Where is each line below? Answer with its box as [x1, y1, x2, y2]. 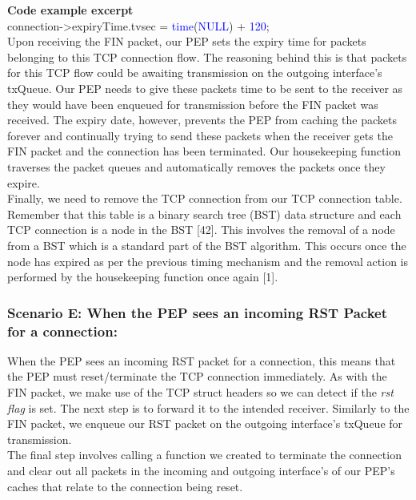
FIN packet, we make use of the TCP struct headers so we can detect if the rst [7, 384, 394, 401]
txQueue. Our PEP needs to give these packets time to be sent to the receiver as [7, 79, 403, 96]
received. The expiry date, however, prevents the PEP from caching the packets [7, 111, 398, 128]
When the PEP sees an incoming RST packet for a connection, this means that [7, 352, 396, 369]
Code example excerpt [7, 2, 134, 18]
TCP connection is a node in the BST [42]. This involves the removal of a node [7, 221, 395, 238]
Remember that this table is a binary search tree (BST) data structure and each [7, 205, 402, 222]
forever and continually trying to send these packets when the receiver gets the [7, 127, 393, 143]
